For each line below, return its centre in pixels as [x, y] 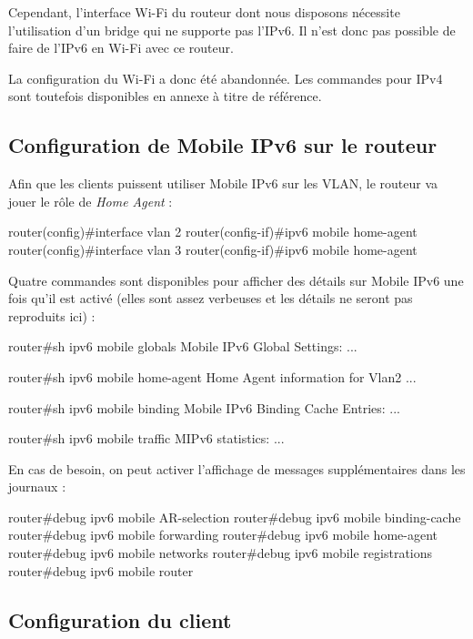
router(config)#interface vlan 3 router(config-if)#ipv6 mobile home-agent [213, 249]
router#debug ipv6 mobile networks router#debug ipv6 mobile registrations [221, 553]
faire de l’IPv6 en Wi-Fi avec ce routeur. [121, 48]
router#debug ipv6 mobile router [101, 570]
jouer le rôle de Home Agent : [91, 201]
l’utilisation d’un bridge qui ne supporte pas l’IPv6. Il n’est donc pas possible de [232, 30]
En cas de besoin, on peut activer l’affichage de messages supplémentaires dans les [237, 468]
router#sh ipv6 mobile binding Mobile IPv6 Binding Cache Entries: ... [205, 407]
